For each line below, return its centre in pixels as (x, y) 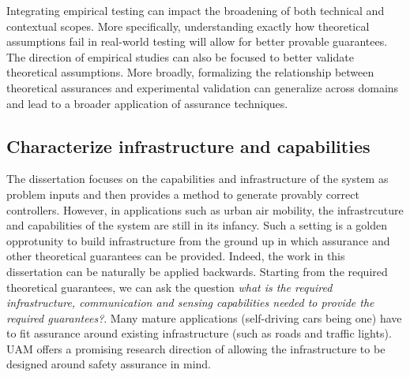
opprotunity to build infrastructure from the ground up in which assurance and (198, 240)
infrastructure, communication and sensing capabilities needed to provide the (190, 302)
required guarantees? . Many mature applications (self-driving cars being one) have (204, 317)
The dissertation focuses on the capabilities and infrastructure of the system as (197, 179)
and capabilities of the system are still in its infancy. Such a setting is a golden (197, 225)
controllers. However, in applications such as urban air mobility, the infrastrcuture (205, 209)
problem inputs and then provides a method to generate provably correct (183, 194)
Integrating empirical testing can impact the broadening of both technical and (196, 10)
